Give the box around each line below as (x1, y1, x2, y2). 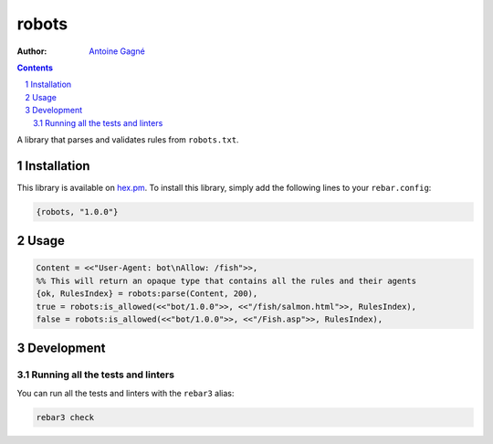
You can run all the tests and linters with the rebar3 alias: (16, 387, 235, 398)
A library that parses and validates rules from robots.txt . (16, 133, 239, 145)
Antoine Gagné (89, 46, 145, 57)
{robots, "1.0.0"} (36, 206, 119, 217)
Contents (16, 62, 54, 73)
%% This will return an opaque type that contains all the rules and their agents (36, 275, 417, 286)
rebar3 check (36, 412, 95, 422)
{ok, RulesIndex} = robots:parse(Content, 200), (36, 289, 258, 299)
